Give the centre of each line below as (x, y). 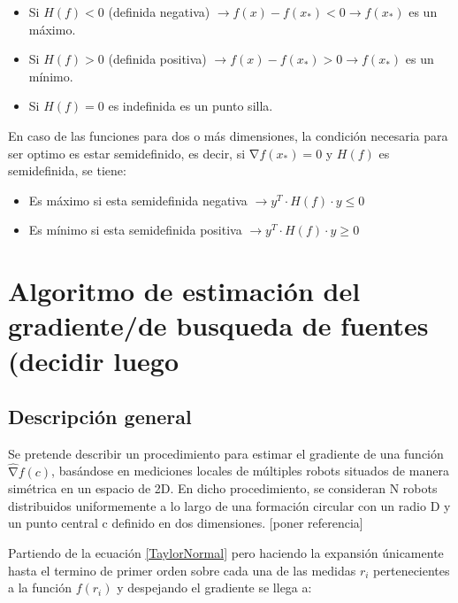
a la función (40, 588)
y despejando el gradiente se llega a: (214, 588)
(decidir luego (94, 360)
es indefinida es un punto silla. (191, 106)
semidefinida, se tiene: (67, 170)
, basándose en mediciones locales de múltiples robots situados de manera (250, 471)
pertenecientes (412, 570)
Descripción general (100, 417)
